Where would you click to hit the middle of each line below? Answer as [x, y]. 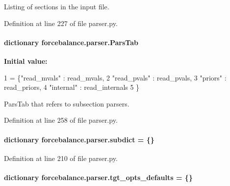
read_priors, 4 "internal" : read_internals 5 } [72, 87]
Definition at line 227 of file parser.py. [61, 23]
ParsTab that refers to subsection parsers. [67, 103]
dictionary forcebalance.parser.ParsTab [71, 42]
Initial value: [26, 61]
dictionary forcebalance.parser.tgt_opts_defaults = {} [98, 177]
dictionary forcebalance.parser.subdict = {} [79, 139]
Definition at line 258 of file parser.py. [61, 120]
